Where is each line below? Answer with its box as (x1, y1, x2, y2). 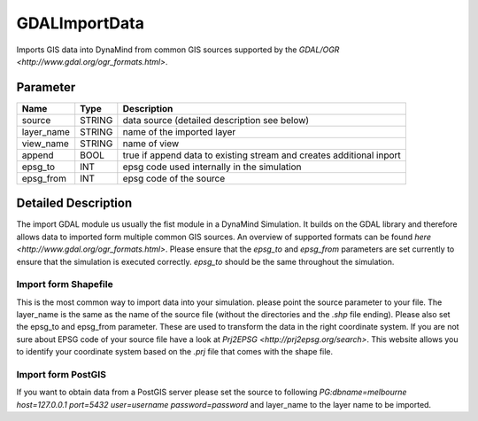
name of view (122, 137, 180, 150)
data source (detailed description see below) (122, 113, 310, 126)
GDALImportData (16, 13, 145, 33)
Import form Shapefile (16, 278, 114, 291)
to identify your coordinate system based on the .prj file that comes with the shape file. (16, 347, 334, 357)
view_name (21, 137, 70, 150)
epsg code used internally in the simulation (122, 160, 302, 173)
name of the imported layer (122, 125, 236, 137)
